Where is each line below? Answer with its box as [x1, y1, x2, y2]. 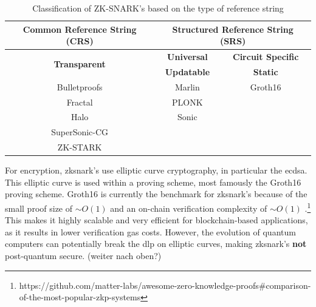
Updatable [165, 65, 210, 78]
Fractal [66, 95, 93, 108]
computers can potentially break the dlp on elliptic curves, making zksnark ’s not [5, 237, 307, 250]
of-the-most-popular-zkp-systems [19, 291, 141, 303]
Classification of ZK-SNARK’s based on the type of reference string [32, 2, 284, 14]
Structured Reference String [172, 22, 294, 35]
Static [253, 65, 278, 78]
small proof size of [5, 201, 73, 214]
